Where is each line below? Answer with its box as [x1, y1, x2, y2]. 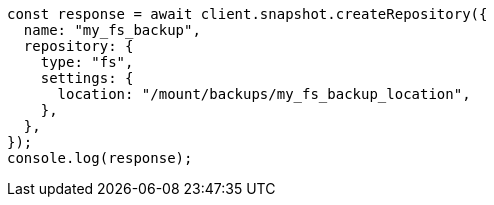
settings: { [40, 70, 134, 86]
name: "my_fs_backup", [23, 22, 201, 38]
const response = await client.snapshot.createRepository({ [7, 6, 488, 22]
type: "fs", [40, 54, 134, 70]
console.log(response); [7, 150, 193, 166]
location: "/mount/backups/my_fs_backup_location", [57, 86, 471, 102]
